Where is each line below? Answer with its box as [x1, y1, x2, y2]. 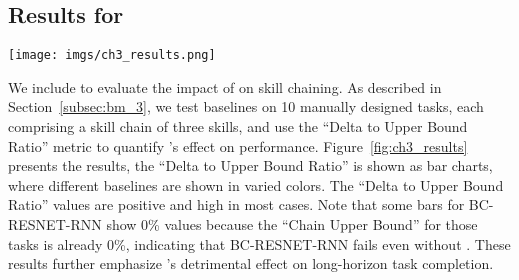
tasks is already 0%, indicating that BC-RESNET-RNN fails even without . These [8, 233, 511, 254]
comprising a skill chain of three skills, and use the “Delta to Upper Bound [8, 116, 468, 137]
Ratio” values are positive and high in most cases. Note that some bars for [8, 194, 465, 215]
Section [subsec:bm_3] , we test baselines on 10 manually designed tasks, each [8, 96, 484, 117]
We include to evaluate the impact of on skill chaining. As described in [8, 76, 442, 97]
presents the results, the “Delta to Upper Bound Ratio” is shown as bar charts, [8, 155, 493, 176]
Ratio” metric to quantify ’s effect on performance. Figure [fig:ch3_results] [8, 135, 468, 156]
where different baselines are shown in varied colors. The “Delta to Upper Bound [8, 174, 504, 195]
